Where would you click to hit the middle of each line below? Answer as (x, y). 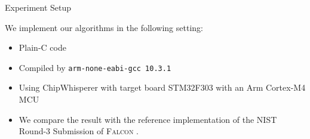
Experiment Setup (38, 7)
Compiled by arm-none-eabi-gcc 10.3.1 (95, 67)
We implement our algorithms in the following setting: (104, 27)
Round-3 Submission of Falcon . (79, 131)
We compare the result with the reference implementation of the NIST (148, 119)
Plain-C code (42, 47)
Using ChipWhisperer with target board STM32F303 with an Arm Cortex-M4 (162, 87)
